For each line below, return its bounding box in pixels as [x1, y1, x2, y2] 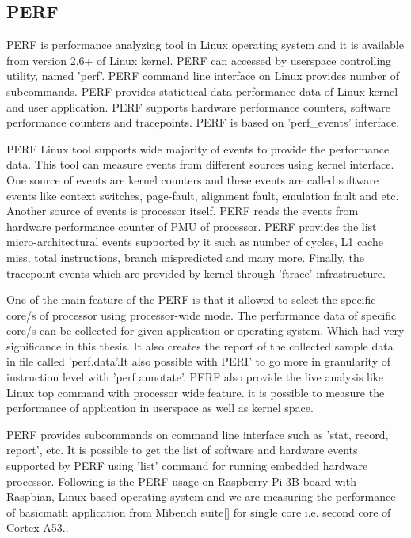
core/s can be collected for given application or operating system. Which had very [6, 322, 405, 339]
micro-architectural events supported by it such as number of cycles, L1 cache [6, 233, 383, 250]
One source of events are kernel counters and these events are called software [6, 171, 379, 188]
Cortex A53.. [6, 519, 69, 536]
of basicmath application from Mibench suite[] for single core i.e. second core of [6, 503, 391, 520]
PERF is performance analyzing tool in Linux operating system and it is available [6, 36, 404, 53]
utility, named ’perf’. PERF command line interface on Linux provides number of [6, 67, 399, 84]
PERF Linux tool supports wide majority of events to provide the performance [6, 140, 390, 157]
